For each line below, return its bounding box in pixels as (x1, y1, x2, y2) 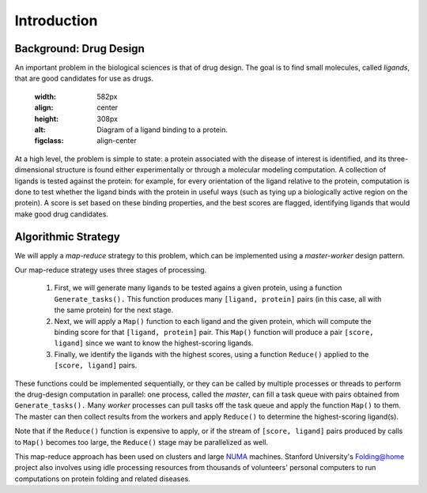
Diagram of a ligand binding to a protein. (96, 125, 229, 134)
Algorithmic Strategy (14, 230, 120, 243)
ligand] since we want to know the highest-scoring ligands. (54, 338, 254, 348)
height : (34, 114, 59, 123)
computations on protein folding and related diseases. (14, 474, 191, 484)
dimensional (14, 165, 55, 175)
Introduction (14, 12, 98, 29)
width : (34, 92, 57, 101)
